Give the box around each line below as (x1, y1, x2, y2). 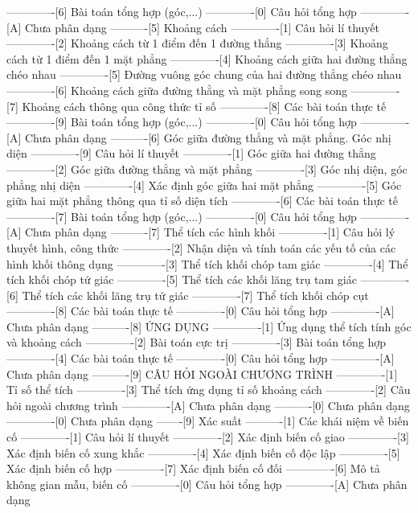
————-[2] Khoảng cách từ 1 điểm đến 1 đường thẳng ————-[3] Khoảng (6, 35, 388, 51)
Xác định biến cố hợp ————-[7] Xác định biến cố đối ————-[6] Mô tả (6, 460, 380, 477)
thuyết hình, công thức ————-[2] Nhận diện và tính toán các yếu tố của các (6, 239, 396, 256)
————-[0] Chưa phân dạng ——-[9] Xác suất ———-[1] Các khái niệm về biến (6, 412, 409, 429)
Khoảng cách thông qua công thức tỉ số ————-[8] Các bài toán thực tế (22, 97, 387, 114)
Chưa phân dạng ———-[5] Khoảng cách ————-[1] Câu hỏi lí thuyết (24, 18, 379, 35)
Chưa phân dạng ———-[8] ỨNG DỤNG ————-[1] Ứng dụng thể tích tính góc (6, 318, 412, 334)
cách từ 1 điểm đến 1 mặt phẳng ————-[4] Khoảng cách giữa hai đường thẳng (6, 50, 408, 67)
